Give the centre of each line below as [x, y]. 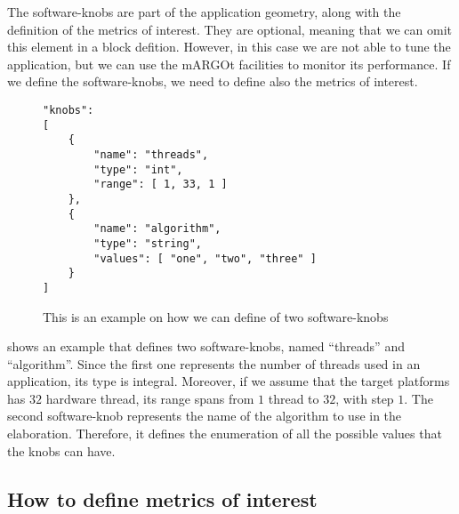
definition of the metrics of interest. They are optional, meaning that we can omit [229, 29]
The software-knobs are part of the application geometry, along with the [204, 12]
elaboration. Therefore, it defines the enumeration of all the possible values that [225, 434]
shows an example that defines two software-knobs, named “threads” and [206, 346]
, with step [365, 398]
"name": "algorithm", [157, 229]
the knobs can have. [61, 450]
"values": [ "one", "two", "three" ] [205, 258]
